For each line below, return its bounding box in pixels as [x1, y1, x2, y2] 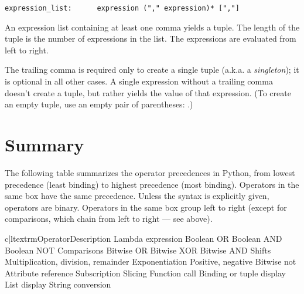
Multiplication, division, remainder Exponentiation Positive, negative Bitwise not [5, 255, 296, 268]
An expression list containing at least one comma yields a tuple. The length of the [5, 21, 300, 33]
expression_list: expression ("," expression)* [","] [5, 4, 240, 12]
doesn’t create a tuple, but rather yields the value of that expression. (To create [5, 86, 291, 99]
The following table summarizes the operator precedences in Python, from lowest [5, 166, 295, 178]
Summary [5, 133, 84, 156]
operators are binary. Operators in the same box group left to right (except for [5, 201, 287, 213]
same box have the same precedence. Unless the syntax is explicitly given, [5, 190, 269, 202]
